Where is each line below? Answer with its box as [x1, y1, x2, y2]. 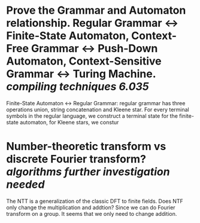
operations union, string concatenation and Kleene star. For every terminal [6, 106, 190, 113]
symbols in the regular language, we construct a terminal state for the [6, 112, 178, 120]
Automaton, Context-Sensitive [6, 54, 162, 68]
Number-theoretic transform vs [6, 140, 166, 153]
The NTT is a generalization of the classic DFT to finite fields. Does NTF [6, 197, 184, 204]
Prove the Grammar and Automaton [6, 4, 186, 17]
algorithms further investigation [6, 165, 170, 179]
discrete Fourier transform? [6, 152, 147, 166]
